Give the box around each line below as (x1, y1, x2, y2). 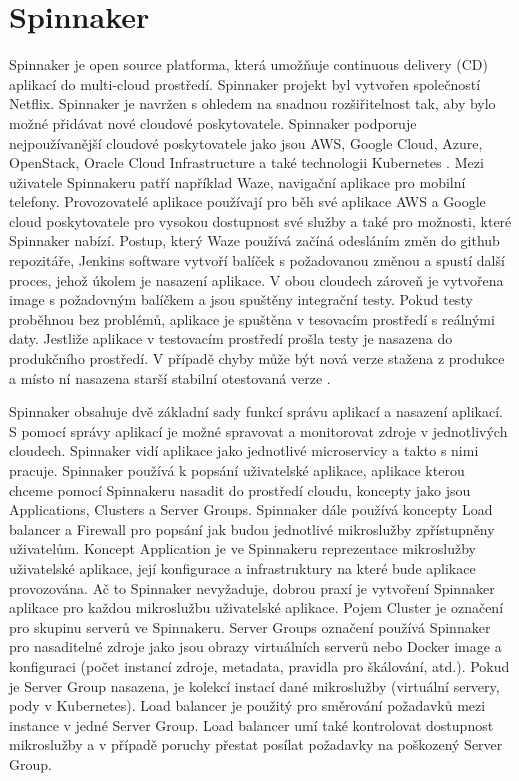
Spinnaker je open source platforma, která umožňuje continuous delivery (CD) (9, 54, 488, 75)
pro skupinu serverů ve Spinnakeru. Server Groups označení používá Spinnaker (9, 616, 491, 637)
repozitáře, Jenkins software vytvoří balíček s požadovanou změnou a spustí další (9, 250, 505, 271)
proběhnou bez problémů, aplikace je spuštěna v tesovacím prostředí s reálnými (9, 308, 495, 329)
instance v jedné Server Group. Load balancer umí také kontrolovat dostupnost (9, 714, 494, 735)
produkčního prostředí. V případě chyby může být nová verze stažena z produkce (9, 348, 505, 369)
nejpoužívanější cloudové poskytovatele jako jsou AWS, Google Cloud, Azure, (9, 132, 483, 153)
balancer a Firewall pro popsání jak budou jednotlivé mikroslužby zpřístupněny (9, 518, 495, 539)
